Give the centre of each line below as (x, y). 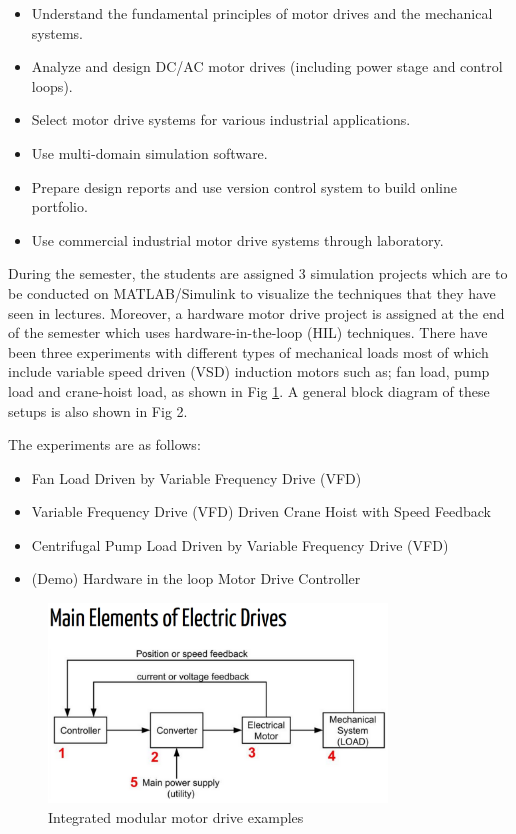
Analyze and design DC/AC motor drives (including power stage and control (267, 66)
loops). (52, 85)
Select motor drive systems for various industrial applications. (221, 119)
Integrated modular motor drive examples (176, 816)
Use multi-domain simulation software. (149, 152)
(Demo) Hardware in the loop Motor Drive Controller (196, 578)
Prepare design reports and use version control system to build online (244, 186)
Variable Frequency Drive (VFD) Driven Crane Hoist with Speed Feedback (261, 511)
